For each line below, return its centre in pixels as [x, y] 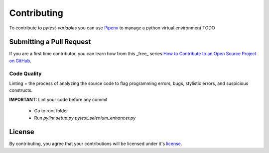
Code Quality [25, 74]
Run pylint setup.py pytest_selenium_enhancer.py [85, 118]
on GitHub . [20, 61]
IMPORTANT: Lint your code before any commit [58, 99]
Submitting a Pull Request [50, 42]
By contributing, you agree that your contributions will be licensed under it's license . [96, 144]
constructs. [21, 90]
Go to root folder [51, 111]
